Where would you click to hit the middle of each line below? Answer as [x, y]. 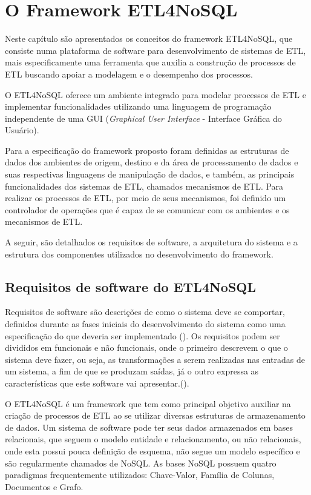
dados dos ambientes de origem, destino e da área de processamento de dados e [152, 162]
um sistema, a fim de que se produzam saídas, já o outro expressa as [132, 371]
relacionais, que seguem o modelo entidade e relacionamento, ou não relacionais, [153, 439]
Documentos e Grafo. [44, 486]
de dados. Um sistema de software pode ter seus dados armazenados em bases [149, 427]
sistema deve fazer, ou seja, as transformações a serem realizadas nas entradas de [155, 359]
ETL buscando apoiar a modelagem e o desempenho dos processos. [129, 74]
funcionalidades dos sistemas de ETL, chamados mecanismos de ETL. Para [144, 186]
